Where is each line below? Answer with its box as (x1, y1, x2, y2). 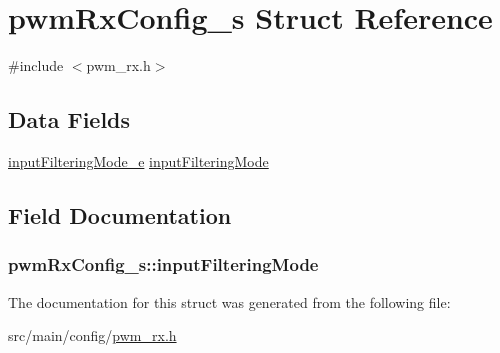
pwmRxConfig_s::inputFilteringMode (8, 252, 319, 277)
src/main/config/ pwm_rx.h (8, 325, 177, 346)
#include (8, 55, 64, 76)
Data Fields (8, 104, 131, 135)
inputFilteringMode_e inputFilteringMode (8, 150, 269, 171)
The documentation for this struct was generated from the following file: (8, 291, 451, 312)
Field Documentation (8, 199, 232, 230)
